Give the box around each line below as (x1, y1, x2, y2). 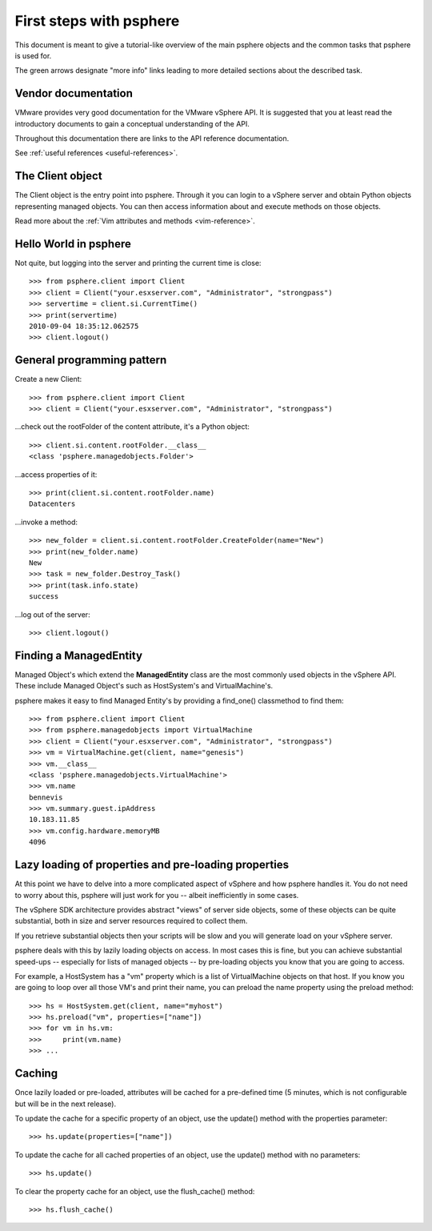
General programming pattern (14, 353, 167, 367)
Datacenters (29, 499, 76, 508)
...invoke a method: (14, 517, 78, 527)
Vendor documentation (14, 86, 134, 100)
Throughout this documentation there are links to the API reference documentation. (14, 134, 290, 143)
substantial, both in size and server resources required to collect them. (14, 916, 248, 926)
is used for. (14, 50, 52, 60)
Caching (14, 1067, 58, 1081)
